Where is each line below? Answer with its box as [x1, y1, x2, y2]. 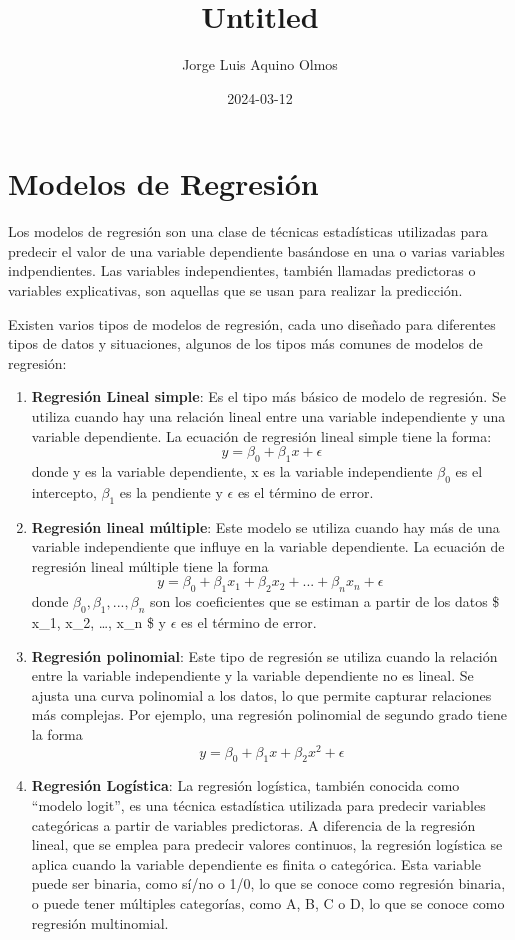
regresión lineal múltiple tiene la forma [31, 555, 269, 576]
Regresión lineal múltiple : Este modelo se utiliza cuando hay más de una [31, 516, 500, 537]
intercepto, [31, 481, 97, 502]
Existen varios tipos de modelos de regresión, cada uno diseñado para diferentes [8, 313, 496, 334]
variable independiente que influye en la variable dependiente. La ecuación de [31, 536, 505, 557]
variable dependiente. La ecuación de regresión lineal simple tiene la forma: [31, 425, 492, 446]
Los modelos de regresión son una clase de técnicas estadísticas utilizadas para [8, 221, 488, 242]
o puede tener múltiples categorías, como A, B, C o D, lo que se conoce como [31, 892, 505, 913]
